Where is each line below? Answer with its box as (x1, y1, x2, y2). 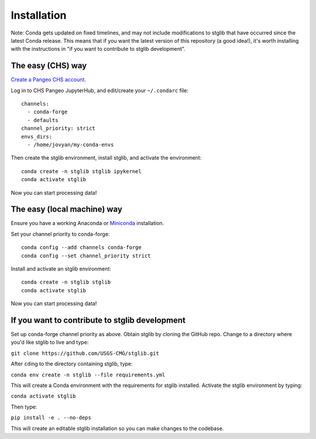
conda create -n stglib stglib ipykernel (21, 168, 142, 175)
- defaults (27, 117, 59, 123)
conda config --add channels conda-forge (21, 244, 142, 251)
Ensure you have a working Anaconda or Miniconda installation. (11, 220, 164, 227)
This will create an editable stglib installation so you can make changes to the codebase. (11, 424, 224, 432)
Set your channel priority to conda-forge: (11, 230, 110, 237)
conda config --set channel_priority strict (21, 252, 152, 259)
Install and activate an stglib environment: (11, 265, 111, 272)
